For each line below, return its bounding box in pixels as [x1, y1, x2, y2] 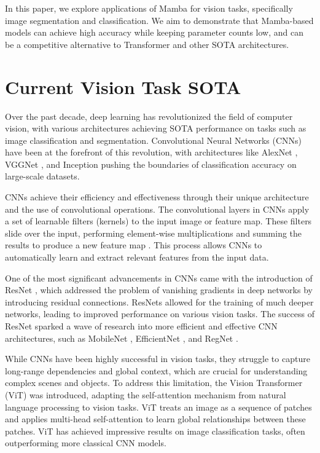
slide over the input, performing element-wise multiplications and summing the [5, 226, 302, 239]
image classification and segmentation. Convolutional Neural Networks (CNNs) [5, 133, 302, 146]
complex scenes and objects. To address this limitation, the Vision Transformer [5, 376, 303, 389]
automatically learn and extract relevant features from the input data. [5, 251, 269, 264]
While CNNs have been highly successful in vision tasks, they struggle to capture [5, 352, 310, 365]
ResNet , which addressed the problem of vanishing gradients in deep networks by [5, 283, 313, 296]
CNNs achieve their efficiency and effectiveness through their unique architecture [5, 191, 309, 203]
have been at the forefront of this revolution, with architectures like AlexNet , [5, 146, 298, 159]
